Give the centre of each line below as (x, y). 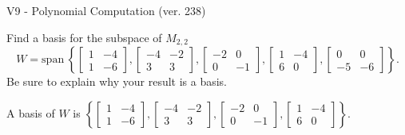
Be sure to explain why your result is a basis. (117, 81)
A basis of (31, 112)
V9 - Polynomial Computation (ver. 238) (106, 10)
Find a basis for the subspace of (84, 37)
